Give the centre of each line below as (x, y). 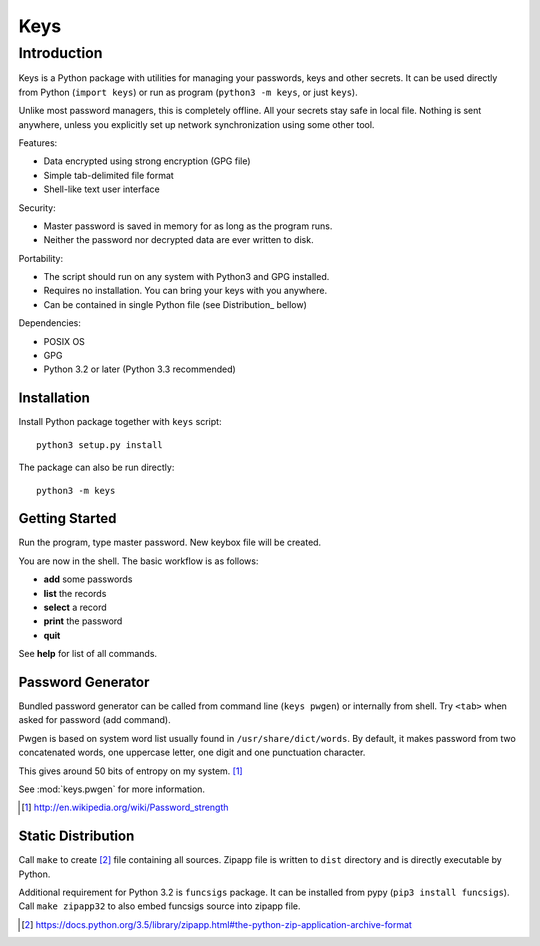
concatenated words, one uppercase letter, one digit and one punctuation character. (192, 752)
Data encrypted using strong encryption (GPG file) (147, 161)
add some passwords (88, 579)
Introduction (60, 53)
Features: (38, 142)
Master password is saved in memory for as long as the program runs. (188, 226)
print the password (83, 621)
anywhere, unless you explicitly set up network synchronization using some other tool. (196, 124)
